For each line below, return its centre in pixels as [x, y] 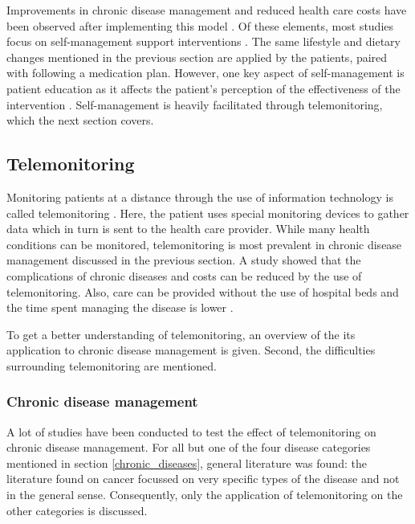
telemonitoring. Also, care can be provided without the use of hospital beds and [203, 291]
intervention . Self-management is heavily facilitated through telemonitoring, [195, 104]
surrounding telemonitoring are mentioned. [112, 365]
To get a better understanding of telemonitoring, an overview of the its [181, 334]
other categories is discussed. [77, 510]
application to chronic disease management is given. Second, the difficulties [191, 350]
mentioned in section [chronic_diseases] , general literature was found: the [187, 463]
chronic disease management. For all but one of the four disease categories [189, 447]
